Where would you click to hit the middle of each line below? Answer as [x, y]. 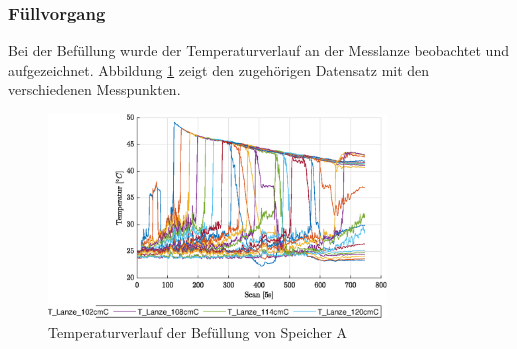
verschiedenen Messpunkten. [94, 89]
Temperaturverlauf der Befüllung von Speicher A [198, 331]
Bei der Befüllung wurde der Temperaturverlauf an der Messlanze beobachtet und [258, 50]
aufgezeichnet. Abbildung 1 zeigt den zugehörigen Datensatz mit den [219, 69]
